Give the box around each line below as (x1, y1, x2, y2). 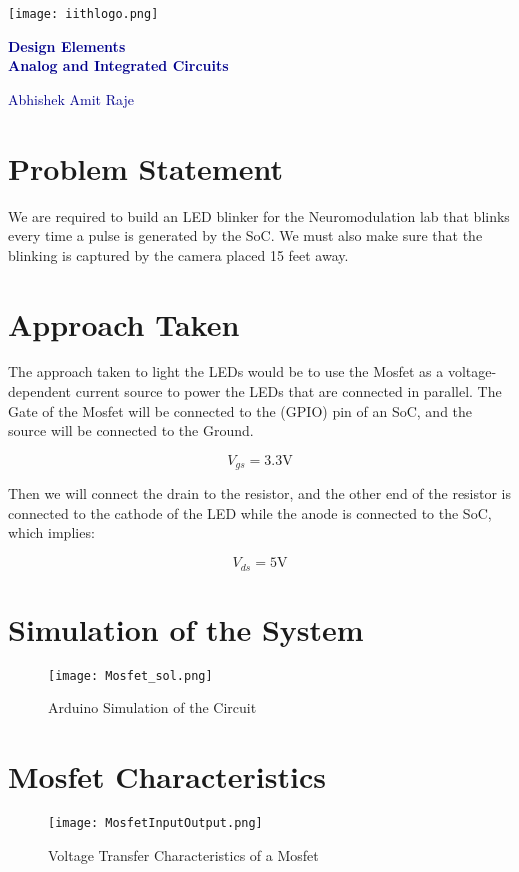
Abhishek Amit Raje (8, 88, 134, 109)
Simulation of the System (8, 608, 364, 649)
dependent (8, 381, 72, 402)
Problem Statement (8, 147, 283, 188)
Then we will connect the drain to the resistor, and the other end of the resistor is (8, 483, 512, 504)
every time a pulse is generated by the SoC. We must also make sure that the (8, 225, 483, 246)
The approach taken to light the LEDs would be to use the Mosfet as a (8, 361, 444, 382)
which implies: (8, 522, 95, 543)
